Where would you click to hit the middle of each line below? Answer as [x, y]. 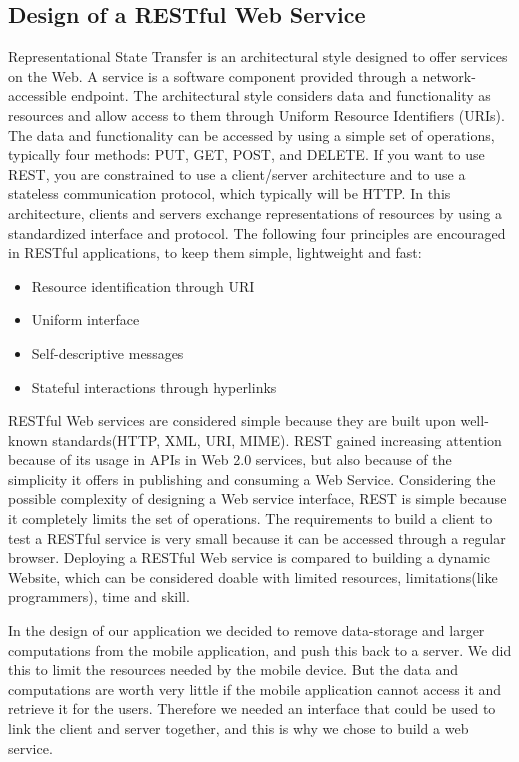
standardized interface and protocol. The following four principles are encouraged [257, 232]
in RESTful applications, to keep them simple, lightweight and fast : [215, 252]
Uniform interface [85, 319]
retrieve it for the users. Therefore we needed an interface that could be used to [252, 708]
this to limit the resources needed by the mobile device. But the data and [233, 669]
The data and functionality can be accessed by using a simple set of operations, [251, 134]
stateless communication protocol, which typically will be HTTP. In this [229, 193]
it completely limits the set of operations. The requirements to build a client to [250, 518]
